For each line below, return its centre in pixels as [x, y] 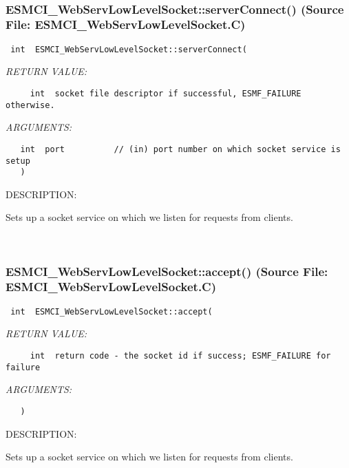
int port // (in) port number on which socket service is [180, 149]
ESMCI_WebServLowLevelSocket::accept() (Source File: [167, 271]
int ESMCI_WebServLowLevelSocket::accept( [112, 311]
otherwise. [30, 105]
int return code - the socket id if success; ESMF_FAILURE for [180, 356]
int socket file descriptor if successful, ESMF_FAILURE [166, 93]
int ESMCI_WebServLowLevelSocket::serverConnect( [129, 49]
